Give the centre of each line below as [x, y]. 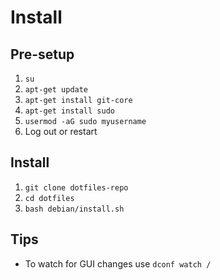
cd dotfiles [49, 198]
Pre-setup [42, 54]
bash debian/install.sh [74, 209]
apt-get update [56, 90]
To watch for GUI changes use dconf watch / [118, 263]
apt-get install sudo [69, 111]
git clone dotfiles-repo [76, 187]
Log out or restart [61, 131]
